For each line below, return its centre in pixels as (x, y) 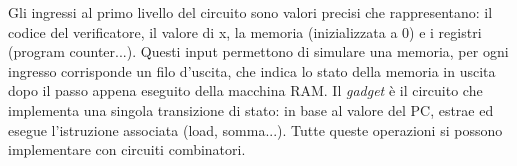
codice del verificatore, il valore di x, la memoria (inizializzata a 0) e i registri (245, 31)
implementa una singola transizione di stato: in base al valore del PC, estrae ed (251, 109)
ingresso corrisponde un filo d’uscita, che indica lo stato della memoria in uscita (252, 70)
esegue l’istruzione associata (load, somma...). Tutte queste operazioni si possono (255, 129)
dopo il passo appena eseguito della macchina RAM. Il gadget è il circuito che (245, 90)
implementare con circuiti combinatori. (127, 149)
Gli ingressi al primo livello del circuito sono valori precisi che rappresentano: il (250, 12)
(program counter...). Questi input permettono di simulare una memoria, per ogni (258, 51)
